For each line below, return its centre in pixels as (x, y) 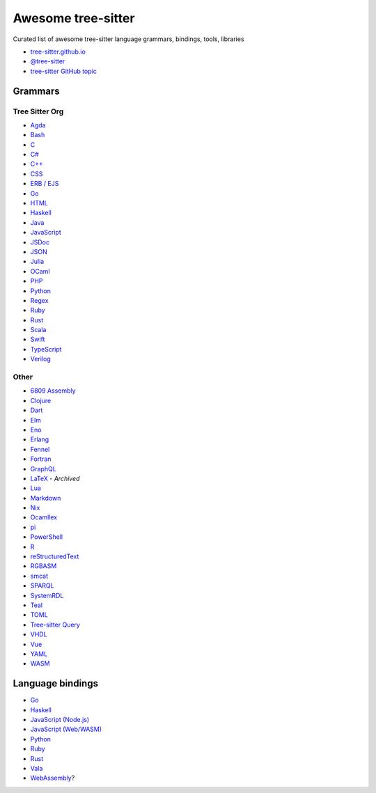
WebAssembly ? (53, 778)
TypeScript (46, 349)
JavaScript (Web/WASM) (66, 729)
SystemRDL (47, 595)
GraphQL (44, 469)
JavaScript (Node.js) (60, 720)
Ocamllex (44, 517)
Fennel (40, 449)
